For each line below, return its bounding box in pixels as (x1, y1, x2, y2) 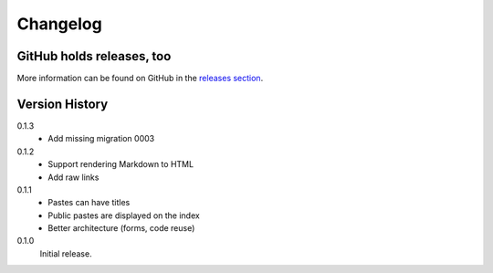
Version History (16, 96, 109, 111)
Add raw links (47, 172, 100, 183)
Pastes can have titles (47, 197, 131, 208)
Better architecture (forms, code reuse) (47, 223, 195, 234)
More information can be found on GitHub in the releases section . (16, 73, 264, 84)
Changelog (16, 14, 102, 34)
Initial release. (39, 247, 92, 259)
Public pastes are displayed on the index (47, 210, 200, 221)
